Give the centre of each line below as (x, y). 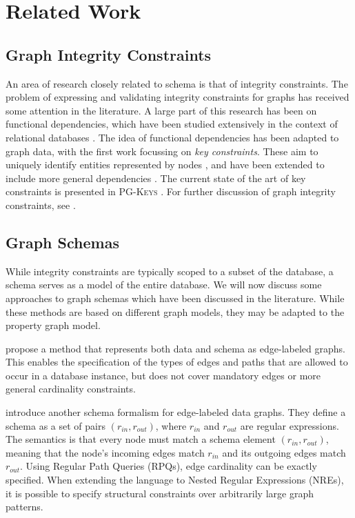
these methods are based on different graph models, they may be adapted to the (175, 311)
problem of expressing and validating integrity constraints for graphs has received (177, 97)
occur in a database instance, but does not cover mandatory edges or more (163, 375)
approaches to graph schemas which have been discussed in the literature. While (175, 298)
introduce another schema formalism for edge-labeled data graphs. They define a (176, 412)
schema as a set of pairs (55, 425)
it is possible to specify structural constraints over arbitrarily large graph (160, 493)
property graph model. (53, 325)
